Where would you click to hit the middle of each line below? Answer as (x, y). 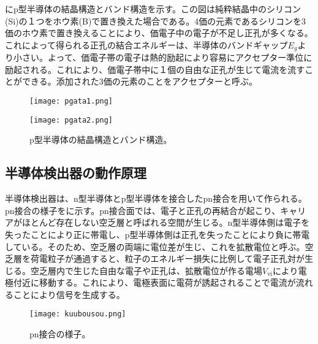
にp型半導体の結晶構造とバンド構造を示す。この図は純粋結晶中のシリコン (153, 9)
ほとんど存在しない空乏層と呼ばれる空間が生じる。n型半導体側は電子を (166, 222)
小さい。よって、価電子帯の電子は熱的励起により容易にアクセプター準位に (163, 57)
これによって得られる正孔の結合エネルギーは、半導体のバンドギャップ (146, 44)
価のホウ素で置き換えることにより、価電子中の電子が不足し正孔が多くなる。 (159, 33)
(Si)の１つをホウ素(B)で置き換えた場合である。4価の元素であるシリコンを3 (156, 21)
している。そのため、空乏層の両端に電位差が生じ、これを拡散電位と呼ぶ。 (155, 246)
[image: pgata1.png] (71, 101)
